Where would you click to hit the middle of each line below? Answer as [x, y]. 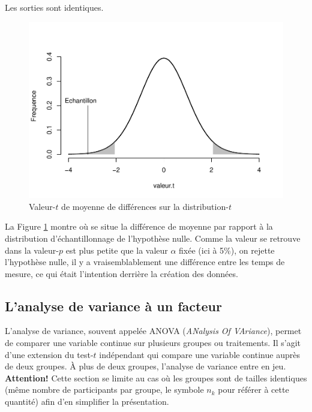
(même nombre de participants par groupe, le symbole [104, 390]
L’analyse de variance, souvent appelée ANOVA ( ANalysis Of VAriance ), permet [153, 331]
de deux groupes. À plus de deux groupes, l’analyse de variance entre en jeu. [145, 366]
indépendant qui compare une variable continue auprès [199, 354]
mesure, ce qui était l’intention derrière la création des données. [121, 273]
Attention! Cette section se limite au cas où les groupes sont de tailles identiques [156, 378]
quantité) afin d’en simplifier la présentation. [87, 402]
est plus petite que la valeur [117, 250]
